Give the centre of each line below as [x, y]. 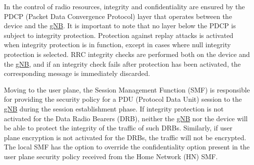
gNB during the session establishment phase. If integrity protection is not [114, 108]
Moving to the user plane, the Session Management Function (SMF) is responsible [127, 89]
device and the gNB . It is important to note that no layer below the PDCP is [120, 26]
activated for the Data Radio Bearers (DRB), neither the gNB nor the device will [126, 118]
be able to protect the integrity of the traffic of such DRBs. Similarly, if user [118, 128]
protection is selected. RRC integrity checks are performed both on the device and [127, 54]
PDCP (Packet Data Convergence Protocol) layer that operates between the [118, 16]
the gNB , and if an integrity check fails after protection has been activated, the [122, 64]
